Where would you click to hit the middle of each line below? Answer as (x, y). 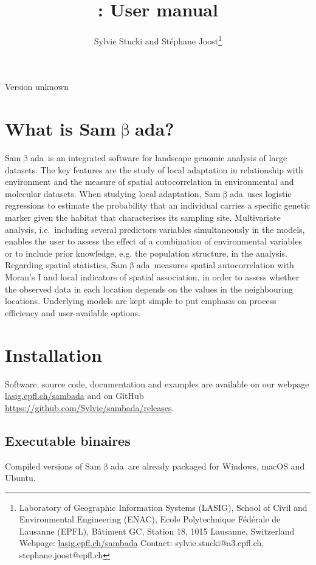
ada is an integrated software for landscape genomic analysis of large (159, 158)
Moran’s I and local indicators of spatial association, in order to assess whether (152, 277)
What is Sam (60, 129)
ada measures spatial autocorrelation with (215, 265)
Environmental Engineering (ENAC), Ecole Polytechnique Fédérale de (150, 519)
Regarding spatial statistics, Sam (66, 265)
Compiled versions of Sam (53, 466)
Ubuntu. (20, 478)
